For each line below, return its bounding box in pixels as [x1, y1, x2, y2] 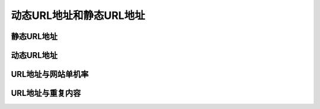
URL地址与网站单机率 [11, 69, 89, 79]
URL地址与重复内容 [11, 88, 81, 98]
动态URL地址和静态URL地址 [11, 9, 145, 22]
